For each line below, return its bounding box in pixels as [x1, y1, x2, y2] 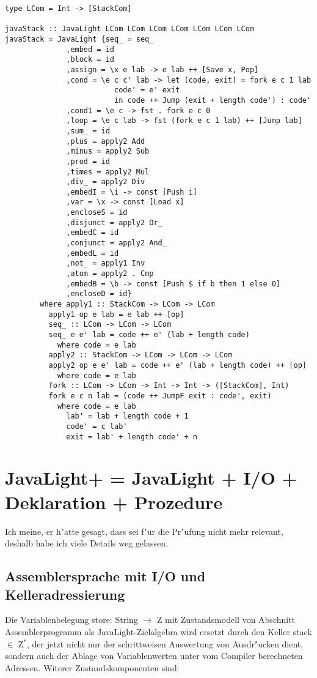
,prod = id [66, 157, 110, 166]
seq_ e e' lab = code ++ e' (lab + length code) [48, 330, 250, 339]
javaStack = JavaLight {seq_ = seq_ [5, 34, 154, 43]
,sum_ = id [66, 126, 110, 135]
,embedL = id [66, 248, 119, 258]
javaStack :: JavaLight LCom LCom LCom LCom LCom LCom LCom [5, 24, 255, 34]
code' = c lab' [66, 422, 128, 431]
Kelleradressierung [5, 584, 125, 603]
